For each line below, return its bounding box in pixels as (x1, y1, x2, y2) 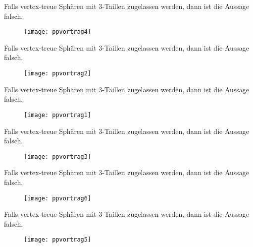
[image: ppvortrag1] (24, 111, 92, 119)
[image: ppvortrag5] (24, 236, 92, 244)
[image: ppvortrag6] (24, 194, 92, 202)
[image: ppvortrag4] (24, 28, 92, 36)
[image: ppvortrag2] (24, 70, 92, 77)
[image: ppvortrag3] (24, 153, 92, 160)
